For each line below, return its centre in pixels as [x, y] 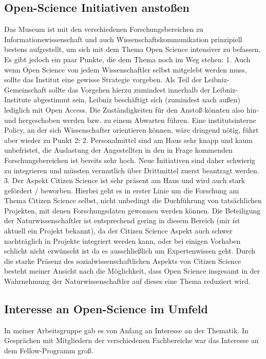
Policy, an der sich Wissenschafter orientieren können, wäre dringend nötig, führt [131, 130]
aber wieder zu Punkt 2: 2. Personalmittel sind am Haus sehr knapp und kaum [128, 140]
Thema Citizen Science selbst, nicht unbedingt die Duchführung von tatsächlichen [133, 200]
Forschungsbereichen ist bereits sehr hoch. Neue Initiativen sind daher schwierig [130, 160]
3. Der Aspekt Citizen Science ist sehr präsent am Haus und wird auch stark [125, 180]
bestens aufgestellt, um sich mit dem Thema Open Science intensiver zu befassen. [132, 49]
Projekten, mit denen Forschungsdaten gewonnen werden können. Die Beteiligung [132, 210]
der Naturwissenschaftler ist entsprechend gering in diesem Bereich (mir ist [122, 220]
